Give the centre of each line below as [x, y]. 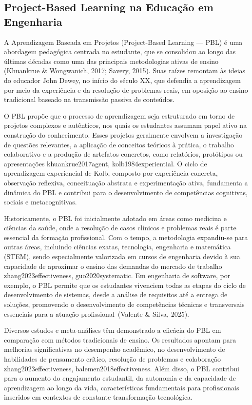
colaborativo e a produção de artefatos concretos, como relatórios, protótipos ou [123, 154]
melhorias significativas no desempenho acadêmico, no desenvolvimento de [115, 349]
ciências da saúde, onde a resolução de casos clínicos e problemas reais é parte [120, 228]
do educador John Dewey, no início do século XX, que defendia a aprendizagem [122, 80]
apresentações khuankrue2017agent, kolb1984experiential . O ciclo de [106, 163]
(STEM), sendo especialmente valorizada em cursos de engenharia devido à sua [122, 256]
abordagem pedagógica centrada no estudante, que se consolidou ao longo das [120, 51]
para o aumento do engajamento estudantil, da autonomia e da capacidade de [120, 378]
